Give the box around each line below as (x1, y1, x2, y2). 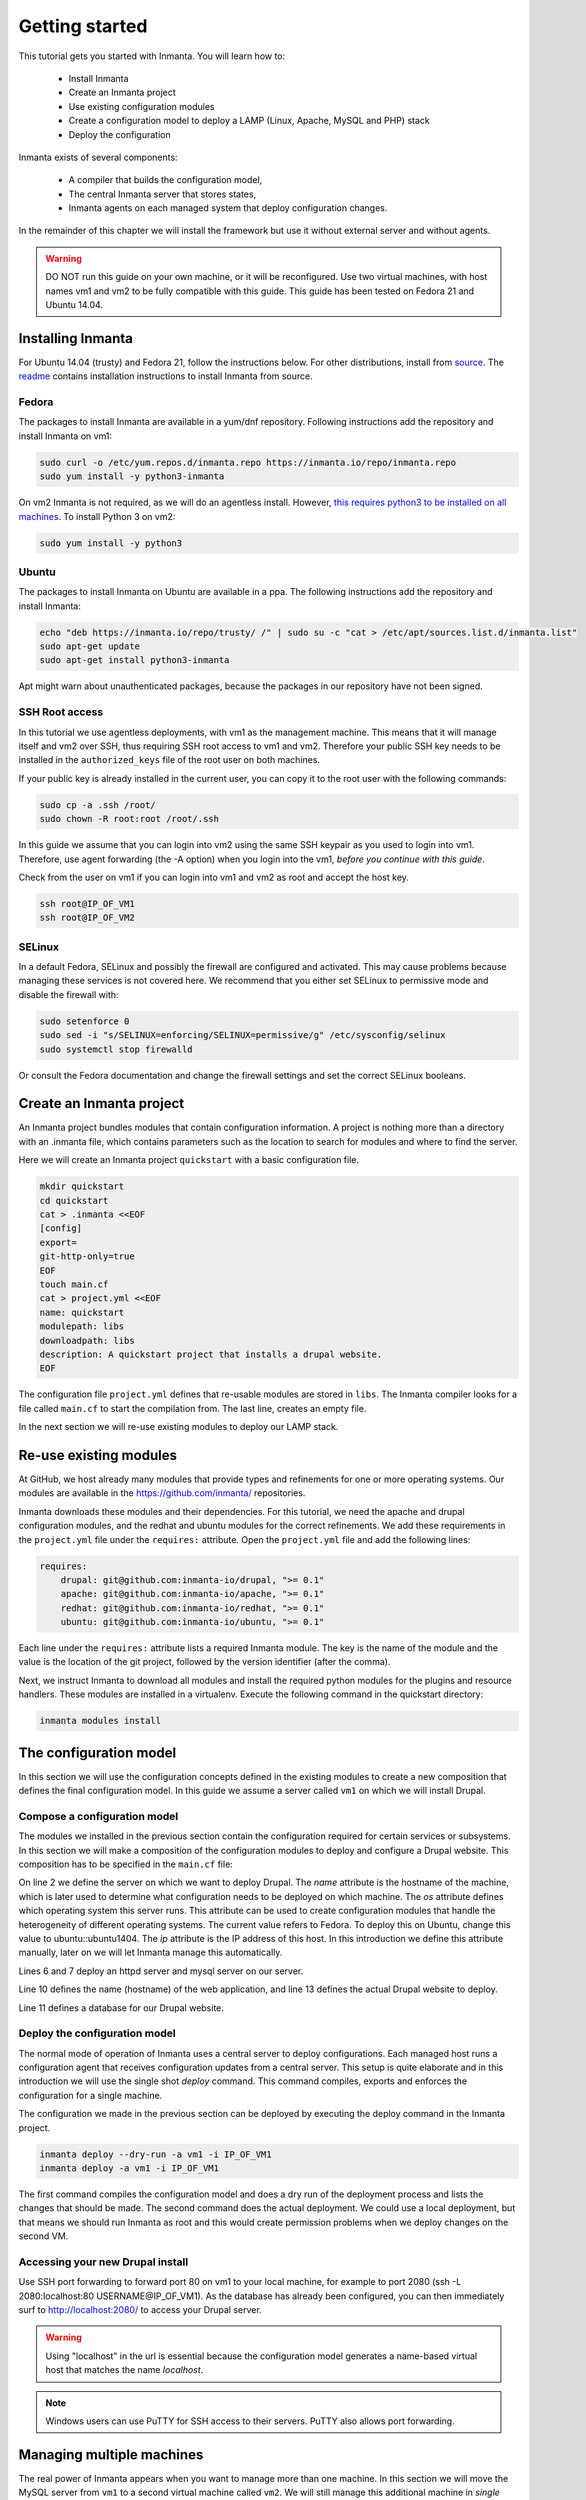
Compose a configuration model (18, 1809, 179, 1823)
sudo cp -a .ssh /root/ (39, 799, 157, 810)
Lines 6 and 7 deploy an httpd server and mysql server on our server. (18, 1965, 304, 1977)
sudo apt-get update (39, 641, 140, 652)
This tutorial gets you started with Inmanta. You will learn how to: (18, 50, 286, 62)
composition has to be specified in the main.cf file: (18, 1858, 234, 1870)
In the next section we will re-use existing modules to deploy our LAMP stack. (18, 1421, 339, 1433)
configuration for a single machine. (18, 2089, 163, 2101)
